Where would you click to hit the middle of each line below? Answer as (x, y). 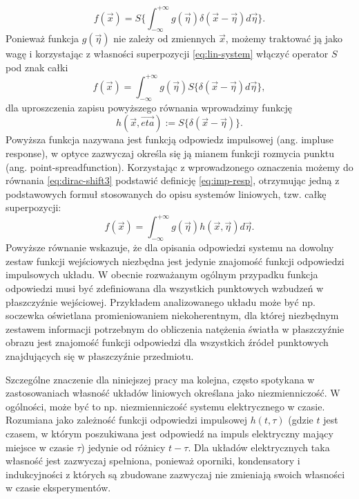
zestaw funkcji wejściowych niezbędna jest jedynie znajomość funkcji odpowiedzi (175, 261)
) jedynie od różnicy (123, 447)
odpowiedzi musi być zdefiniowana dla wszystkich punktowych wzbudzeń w (165, 288)
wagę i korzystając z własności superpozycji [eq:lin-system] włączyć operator (167, 54)
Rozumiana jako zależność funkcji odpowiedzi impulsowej (126, 420)
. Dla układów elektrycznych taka (259, 447)
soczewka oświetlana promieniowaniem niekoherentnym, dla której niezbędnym (172, 315)
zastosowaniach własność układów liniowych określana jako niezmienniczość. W (173, 393)
